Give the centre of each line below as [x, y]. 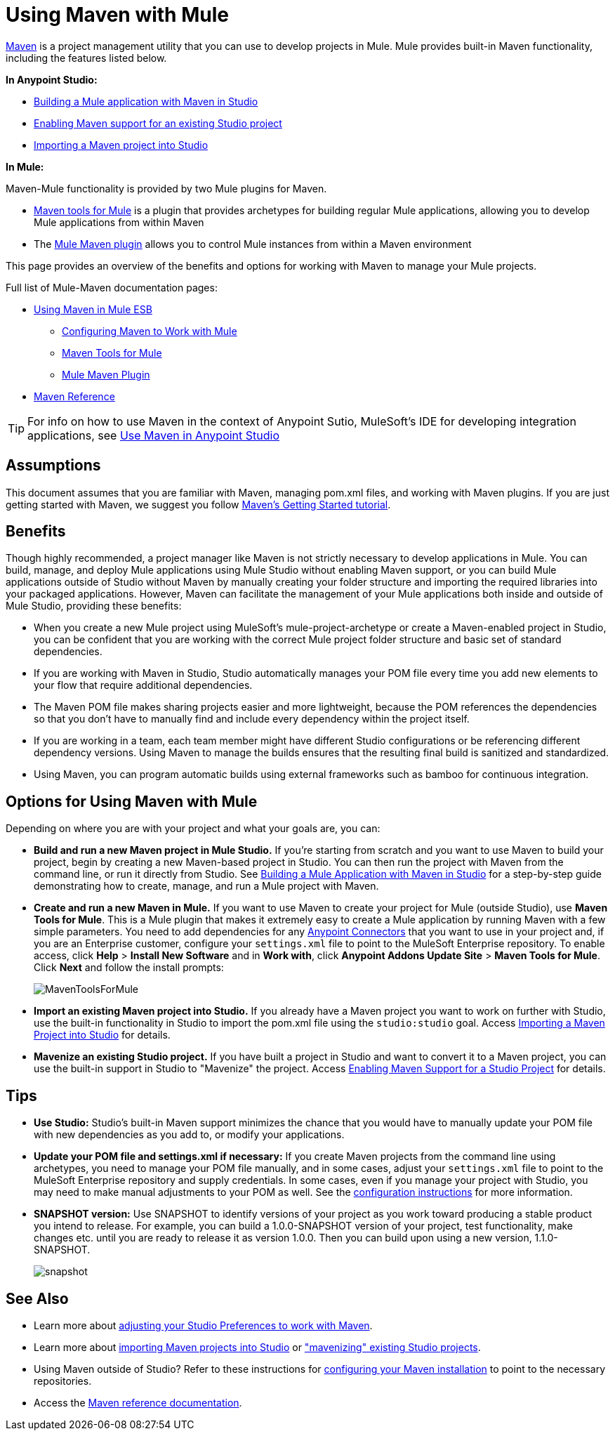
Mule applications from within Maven [119, 222]
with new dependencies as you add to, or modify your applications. [189, 1135]
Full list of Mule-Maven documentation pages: [112, 287]
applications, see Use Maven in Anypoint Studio [154, 435]
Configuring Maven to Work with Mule [150, 331]
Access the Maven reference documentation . [138, 1402]
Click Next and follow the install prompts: [129, 968]
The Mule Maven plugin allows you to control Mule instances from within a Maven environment [253, 244]
